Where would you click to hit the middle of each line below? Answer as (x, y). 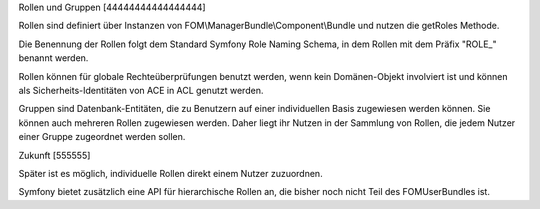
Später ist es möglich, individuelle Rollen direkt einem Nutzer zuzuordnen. (171, 173)
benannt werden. (53, 58)
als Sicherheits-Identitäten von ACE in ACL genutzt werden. (141, 90)
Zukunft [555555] (54, 155)
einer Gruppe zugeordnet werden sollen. (102, 137)
